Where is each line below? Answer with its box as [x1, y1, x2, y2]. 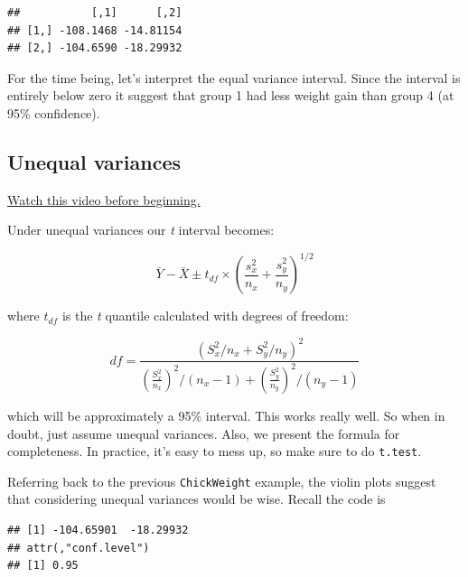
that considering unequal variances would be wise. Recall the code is [7, 489, 386, 508]
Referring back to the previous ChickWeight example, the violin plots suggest [7, 471, 436, 490]
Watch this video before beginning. [7, 190, 201, 209]
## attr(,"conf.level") [7, 541, 150, 554]
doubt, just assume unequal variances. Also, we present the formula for [7, 423, 400, 442]
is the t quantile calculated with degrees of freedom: [61, 306, 349, 325]
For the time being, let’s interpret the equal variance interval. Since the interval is [7, 68, 461, 87]
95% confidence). [7, 103, 100, 122]
